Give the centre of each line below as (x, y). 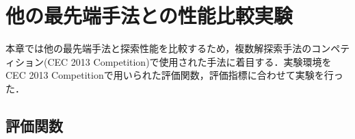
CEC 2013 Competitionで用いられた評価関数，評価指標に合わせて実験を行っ (174, 75)
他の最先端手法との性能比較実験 (149, 15)
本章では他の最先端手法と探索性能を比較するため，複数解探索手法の (159, 48)
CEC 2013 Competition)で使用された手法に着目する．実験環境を (189, 61)
